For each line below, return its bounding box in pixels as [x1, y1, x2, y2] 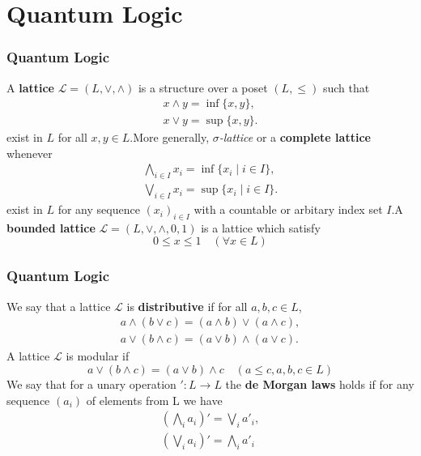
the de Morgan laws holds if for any [225, 375, 415, 392]
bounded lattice [6, 219, 96, 236]
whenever [6, 144, 53, 161]
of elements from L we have [86, 391, 223, 408]
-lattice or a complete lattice [219, 129, 371, 146]
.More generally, [130, 129, 210, 146]
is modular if [66, 347, 130, 364]
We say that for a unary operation [6, 375, 176, 392]
